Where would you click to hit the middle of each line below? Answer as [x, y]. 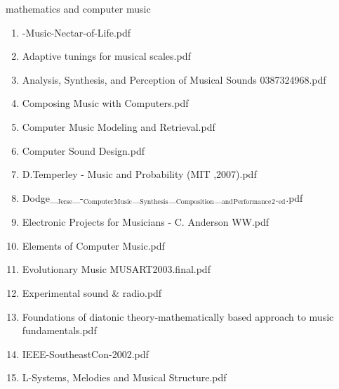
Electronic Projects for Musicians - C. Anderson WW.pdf [146, 222]
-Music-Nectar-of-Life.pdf [77, 32]
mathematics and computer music [78, 8]
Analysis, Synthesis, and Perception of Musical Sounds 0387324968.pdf [174, 79]
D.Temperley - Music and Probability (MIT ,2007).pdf [139, 174]
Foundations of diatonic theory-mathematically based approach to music [178, 316]
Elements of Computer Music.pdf [93, 245]
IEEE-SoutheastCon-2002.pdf [85, 353]
